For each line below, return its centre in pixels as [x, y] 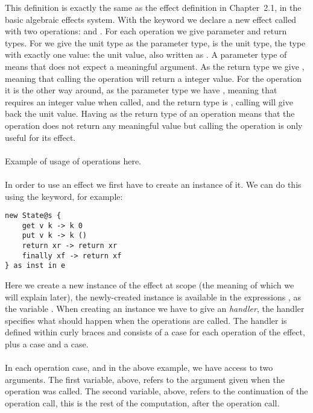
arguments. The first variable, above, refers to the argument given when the [145, 379]
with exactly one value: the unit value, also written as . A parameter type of [146, 54]
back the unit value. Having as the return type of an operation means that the [150, 113]
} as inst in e [35, 266]
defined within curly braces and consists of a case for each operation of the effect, [155, 332]
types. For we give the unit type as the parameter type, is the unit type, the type [155, 42]
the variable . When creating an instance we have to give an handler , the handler [155, 309]
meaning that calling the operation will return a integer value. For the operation [153, 78]
